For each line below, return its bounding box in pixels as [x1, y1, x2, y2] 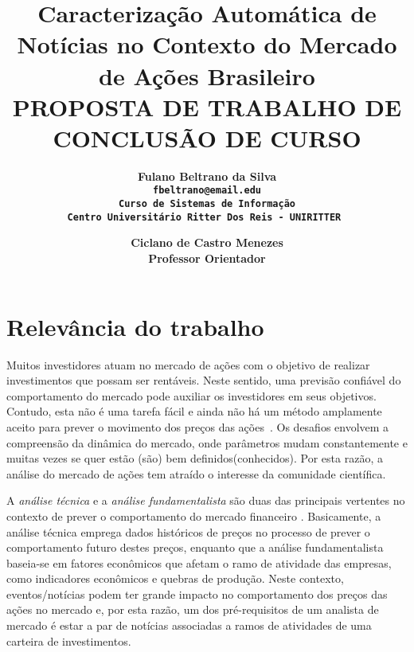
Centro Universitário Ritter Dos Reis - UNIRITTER [67, 211, 342, 223]
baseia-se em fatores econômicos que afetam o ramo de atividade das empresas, [6, 554, 392, 571]
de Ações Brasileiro [99, 59, 315, 92]
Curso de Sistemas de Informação [119, 198, 295, 210]
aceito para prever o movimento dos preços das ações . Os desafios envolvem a [6, 418, 389, 435]
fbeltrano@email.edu [152, 185, 262, 197]
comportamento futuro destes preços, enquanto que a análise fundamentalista [6, 539, 384, 556]
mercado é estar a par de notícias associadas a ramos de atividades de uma [6, 617, 372, 634]
